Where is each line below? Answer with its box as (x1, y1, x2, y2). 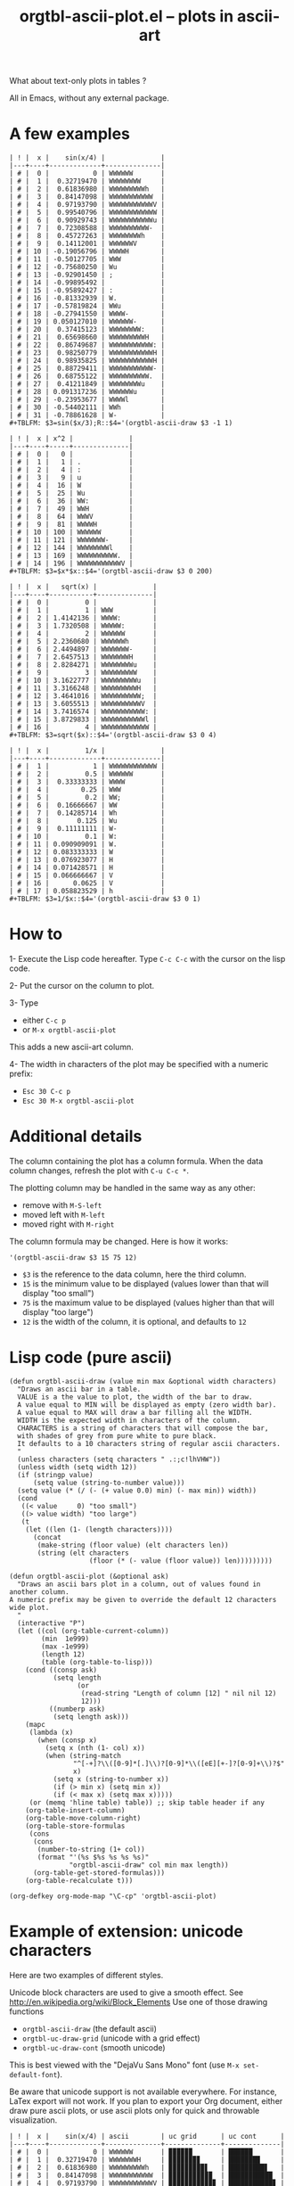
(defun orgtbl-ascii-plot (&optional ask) (9, 1572, 169, 1581)
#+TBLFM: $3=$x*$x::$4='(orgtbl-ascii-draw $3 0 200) (9, 567, 214, 576)
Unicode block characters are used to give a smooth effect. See (9, 1986, 243, 1998)
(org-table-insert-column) (25, 1805, 126, 1815)
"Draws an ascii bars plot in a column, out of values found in (17, 1580, 261, 1589)
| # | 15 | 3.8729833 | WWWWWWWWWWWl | (9, 715, 158, 724)
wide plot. (9, 1603, 50, 1612)
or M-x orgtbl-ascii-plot (21, 1024, 117, 1035)
